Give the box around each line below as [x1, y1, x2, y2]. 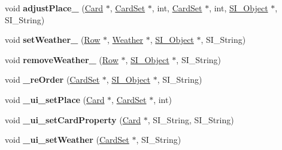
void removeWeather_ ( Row [5, 53, 119, 65]
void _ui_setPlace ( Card [5, 93, 105, 105]
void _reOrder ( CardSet [5, 73, 100, 86]
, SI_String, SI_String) [147, 113, 234, 126]
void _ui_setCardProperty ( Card [5, 113, 141, 126]
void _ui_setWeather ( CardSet [5, 133, 129, 146]
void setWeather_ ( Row [5, 33, 101, 46]
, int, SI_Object [209, 2, 268, 14]
